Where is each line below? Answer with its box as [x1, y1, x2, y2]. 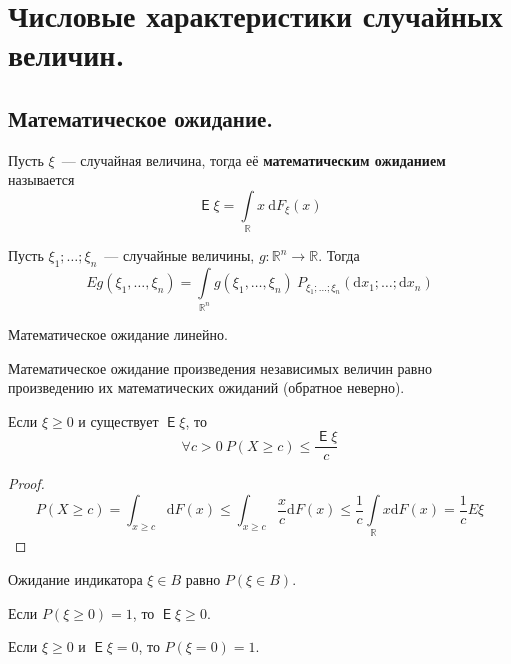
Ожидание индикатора [8, 568, 143, 589]
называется [8, 169, 75, 190]
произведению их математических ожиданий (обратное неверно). [8, 377, 405, 398]
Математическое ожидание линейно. [8, 323, 228, 344]
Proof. [8, 473, 45, 494]
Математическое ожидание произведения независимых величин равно [8, 357, 432, 378]
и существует [78, 410, 159, 431]
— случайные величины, [104, 245, 255, 266]
